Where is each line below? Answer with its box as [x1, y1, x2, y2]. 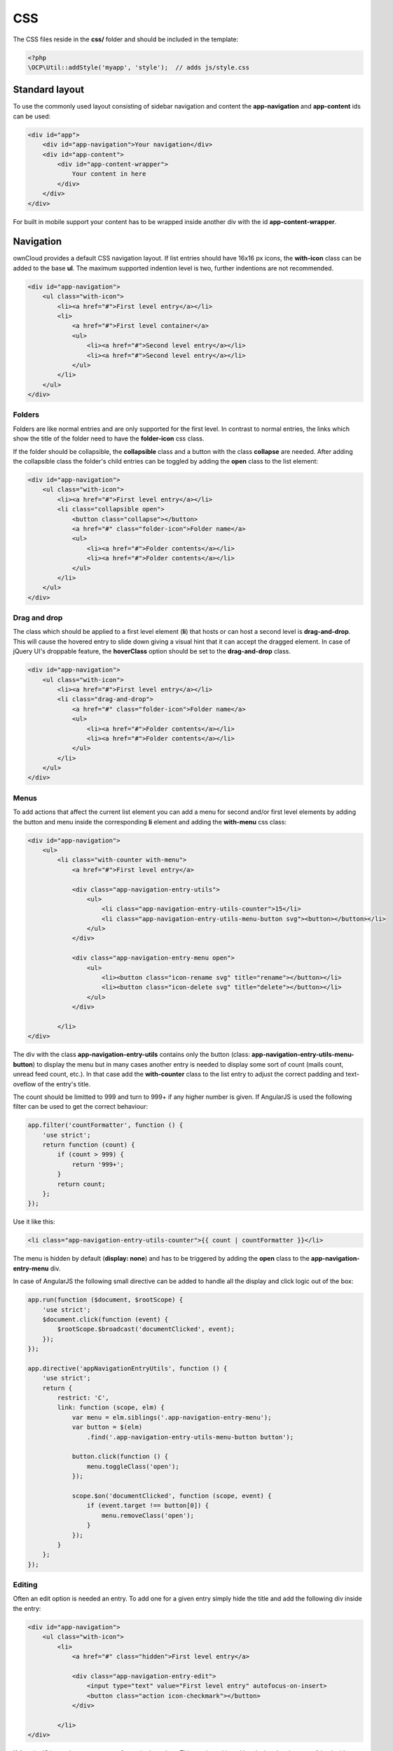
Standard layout [13, 84, 84, 96]
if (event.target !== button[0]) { [86, 1502, 209, 1509]
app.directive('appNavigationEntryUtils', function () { [27, 1364, 228, 1372]
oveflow [13, 1079, 36, 1088]
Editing [13, 1580, 38, 1590]
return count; [57, 1180, 106, 1188]
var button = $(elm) [71, 1423, 143, 1432]
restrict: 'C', [57, 1394, 110, 1402]
